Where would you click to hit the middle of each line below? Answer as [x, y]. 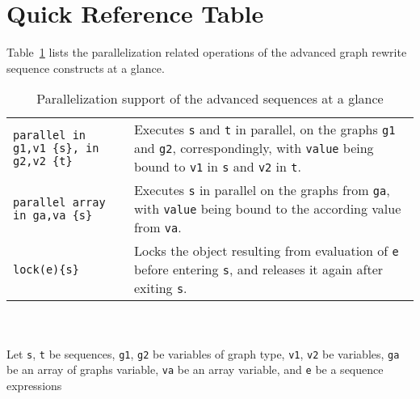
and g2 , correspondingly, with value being [254, 148]
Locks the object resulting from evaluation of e [266, 251]
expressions [34, 385]
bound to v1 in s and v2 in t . [217, 167]
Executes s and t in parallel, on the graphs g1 [265, 129]
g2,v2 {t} [43, 161]
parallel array [59, 202]
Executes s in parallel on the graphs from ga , [262, 190]
